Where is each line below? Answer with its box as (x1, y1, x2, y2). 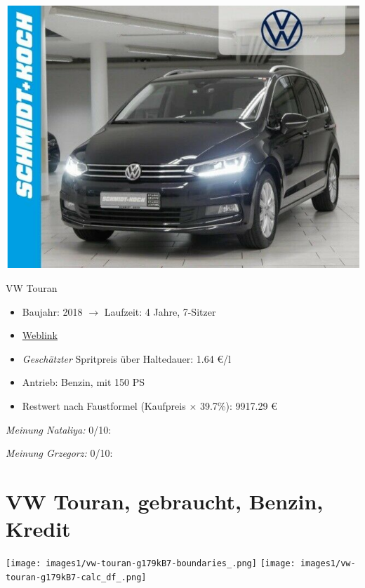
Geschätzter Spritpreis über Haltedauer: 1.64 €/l (22, 351, 231, 366)
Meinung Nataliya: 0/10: (6, 422, 112, 436)
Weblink (22, 328, 58, 342)
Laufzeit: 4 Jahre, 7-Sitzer (104, 304, 216, 319)
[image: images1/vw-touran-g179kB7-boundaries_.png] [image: (6, 559, 296, 569)
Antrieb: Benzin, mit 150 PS (22, 375, 145, 389)
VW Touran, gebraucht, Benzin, (6, 487, 324, 515)
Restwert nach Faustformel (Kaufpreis (22, 399, 186, 413)
